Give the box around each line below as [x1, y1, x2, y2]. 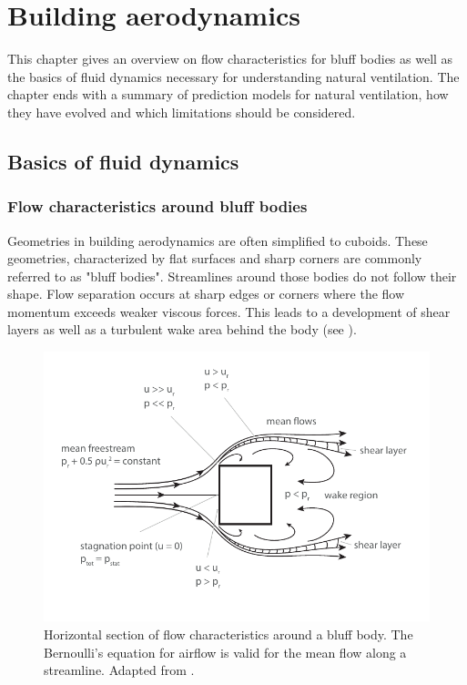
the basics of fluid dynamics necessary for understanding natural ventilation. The [7, 66, 460, 86]
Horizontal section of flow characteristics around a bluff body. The [44, 624, 413, 643]
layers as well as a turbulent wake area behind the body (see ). [7, 320, 357, 339]
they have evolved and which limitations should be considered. [7, 102, 356, 121]
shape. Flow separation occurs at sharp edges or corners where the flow [7, 284, 405, 303]
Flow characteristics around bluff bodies [7, 195, 308, 218]
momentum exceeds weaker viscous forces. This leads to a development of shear [7, 302, 451, 321]
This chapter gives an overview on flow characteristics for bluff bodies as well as [7, 49, 453, 68]
